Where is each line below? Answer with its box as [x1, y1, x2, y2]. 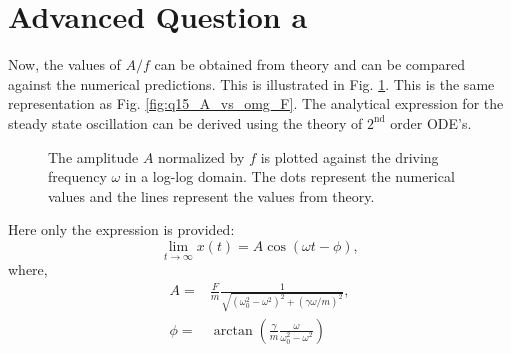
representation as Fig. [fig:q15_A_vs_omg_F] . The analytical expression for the [8, 93, 504, 114]
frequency [48, 166, 107, 187]
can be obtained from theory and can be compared [154, 54, 466, 75]
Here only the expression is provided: [8, 219, 235, 240]
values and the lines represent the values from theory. [48, 185, 375, 206]
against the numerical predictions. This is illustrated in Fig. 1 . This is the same [8, 73, 495, 94]
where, [8, 259, 48, 280]
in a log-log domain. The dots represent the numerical [124, 166, 455, 187]
